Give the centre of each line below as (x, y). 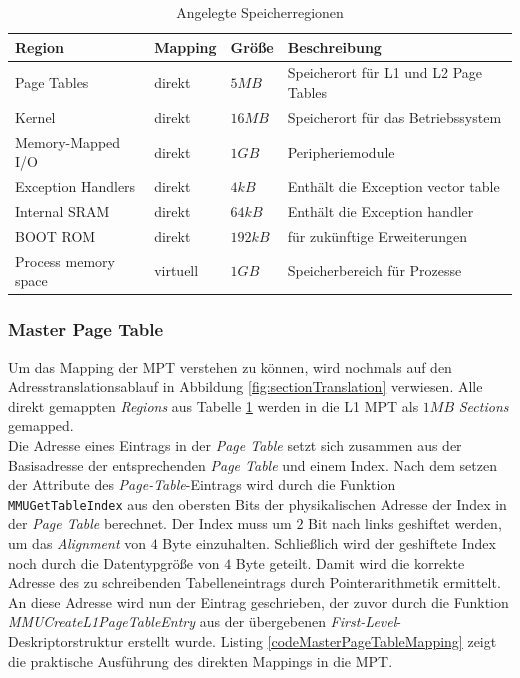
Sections (483, 405)
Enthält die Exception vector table (393, 186)
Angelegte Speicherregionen (260, 12)
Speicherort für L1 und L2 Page (385, 72)
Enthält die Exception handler (380, 211)
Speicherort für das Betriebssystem (394, 116)
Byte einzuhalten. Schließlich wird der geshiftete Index (329, 543)
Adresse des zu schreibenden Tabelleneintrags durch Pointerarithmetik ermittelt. (254, 582)
